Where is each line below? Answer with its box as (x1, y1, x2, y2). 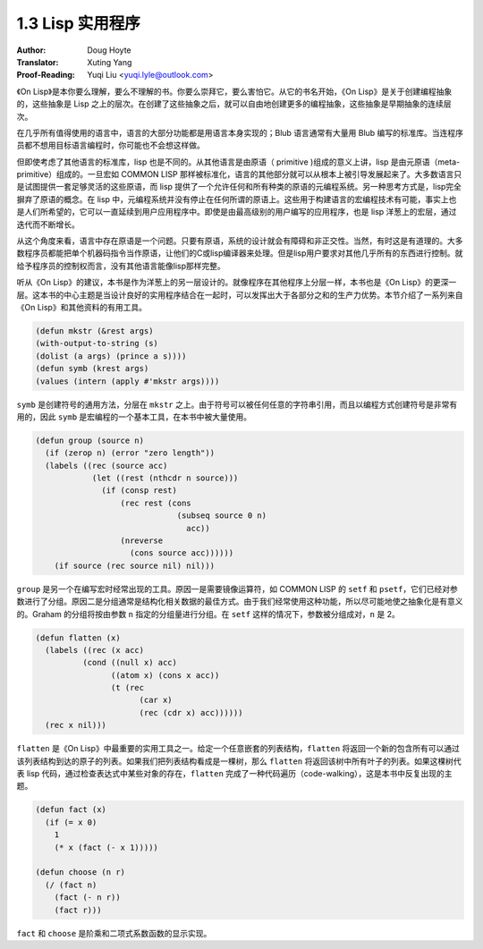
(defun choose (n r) (35, 868, 125, 877)
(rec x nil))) (45, 720, 107, 731)
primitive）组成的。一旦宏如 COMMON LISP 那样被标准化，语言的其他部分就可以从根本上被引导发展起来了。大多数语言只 (16, 169, 462, 180)
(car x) (139, 695, 174, 706)
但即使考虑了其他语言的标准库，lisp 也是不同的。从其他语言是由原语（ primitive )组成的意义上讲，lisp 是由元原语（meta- (16, 157, 461, 167)
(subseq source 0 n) (176, 511, 267, 521)
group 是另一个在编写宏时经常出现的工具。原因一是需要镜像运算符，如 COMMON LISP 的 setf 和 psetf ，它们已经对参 (16, 583, 458, 594)
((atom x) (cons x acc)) (110, 670, 220, 680)
